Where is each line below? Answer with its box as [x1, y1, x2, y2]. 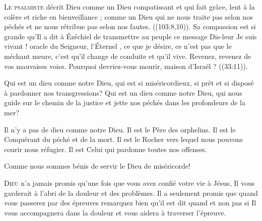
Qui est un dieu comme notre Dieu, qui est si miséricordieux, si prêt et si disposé [4, 78, 254, 88]
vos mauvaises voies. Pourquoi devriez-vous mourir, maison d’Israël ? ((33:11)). [4, 60, 248, 71]
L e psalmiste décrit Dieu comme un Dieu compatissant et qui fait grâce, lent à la [4, 2, 255, 12]
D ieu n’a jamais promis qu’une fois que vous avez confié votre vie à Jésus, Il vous [4, 177, 255, 188]
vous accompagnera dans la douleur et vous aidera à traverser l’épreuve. [4, 207, 226, 217]
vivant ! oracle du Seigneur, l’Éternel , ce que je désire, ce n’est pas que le [4, 41, 232, 51]
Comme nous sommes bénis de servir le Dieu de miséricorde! [4, 161, 190, 171]
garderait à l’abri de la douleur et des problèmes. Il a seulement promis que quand [4, 187, 258, 198]
